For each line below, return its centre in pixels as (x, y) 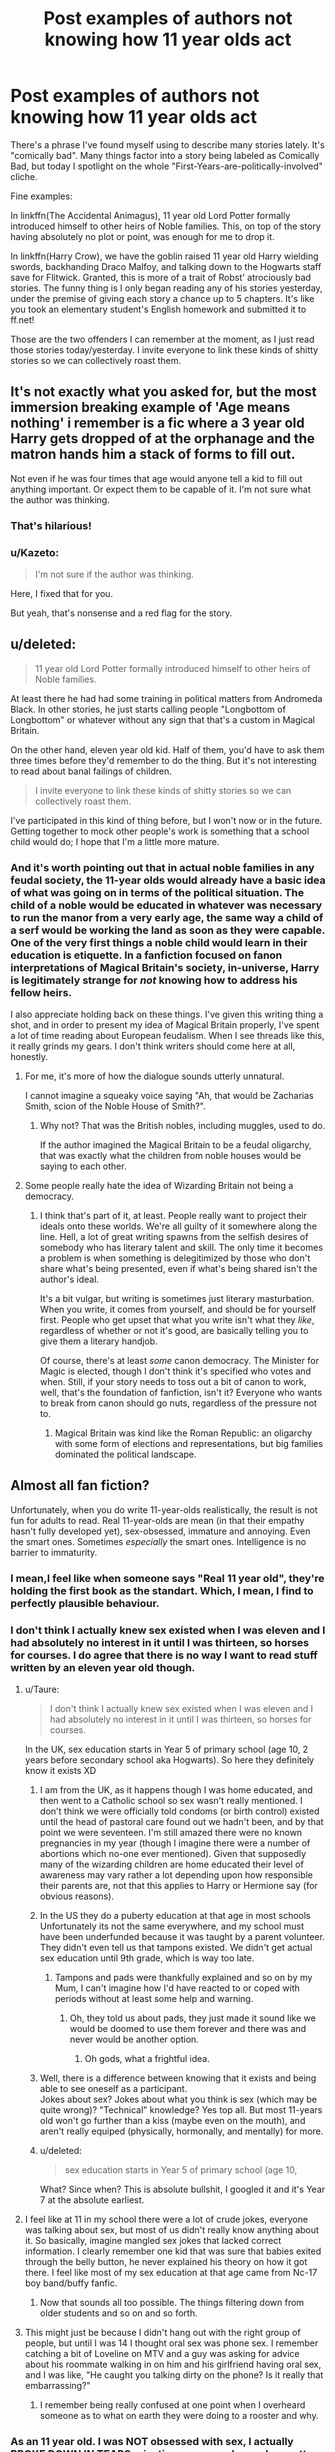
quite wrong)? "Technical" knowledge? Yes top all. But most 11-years (181, 2110)
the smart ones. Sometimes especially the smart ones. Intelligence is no (158, 1541)
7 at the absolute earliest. (92, 2200)
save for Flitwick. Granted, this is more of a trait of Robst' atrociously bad (161, 277)
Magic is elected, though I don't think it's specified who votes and (175, 1371)
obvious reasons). (77, 1896)
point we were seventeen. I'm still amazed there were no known (171, 1833)
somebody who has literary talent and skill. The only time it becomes (181, 1248)
